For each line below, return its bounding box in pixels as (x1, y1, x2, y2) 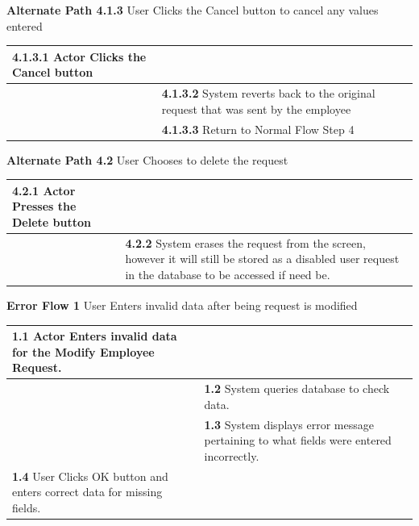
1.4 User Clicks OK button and (12, 467, 168, 484)
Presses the (12, 198, 77, 215)
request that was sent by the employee (161, 100, 351, 117)
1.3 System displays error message (204, 415, 374, 432)
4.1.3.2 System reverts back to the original (161, 85, 375, 102)
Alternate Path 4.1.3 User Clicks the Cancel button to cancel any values (6, 2, 379, 18)
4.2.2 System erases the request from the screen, (125, 234, 366, 251)
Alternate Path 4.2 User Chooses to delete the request (6, 151, 288, 168)
